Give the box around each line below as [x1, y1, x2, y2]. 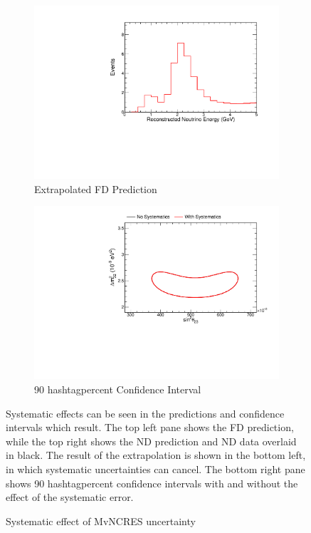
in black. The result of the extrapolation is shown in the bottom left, [6, 447, 306, 462]
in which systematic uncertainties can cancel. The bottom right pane [6, 461, 305, 476]
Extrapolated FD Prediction [34, 181, 157, 196]
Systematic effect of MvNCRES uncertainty [6, 513, 196, 528]
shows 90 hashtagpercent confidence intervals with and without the [6, 475, 298, 490]
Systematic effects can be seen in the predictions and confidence [6, 405, 285, 420]
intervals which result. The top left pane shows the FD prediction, [6, 420, 294, 435]
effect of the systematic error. [6, 490, 134, 504]
